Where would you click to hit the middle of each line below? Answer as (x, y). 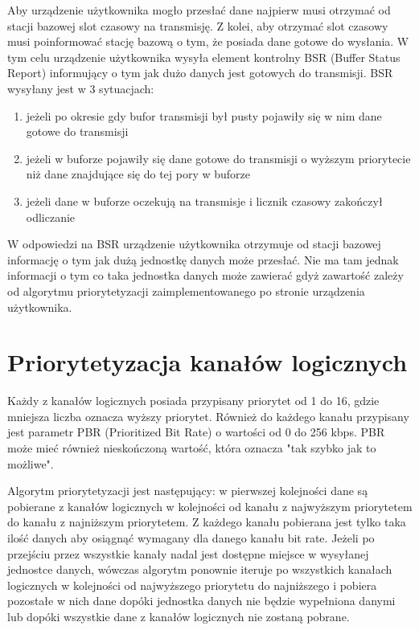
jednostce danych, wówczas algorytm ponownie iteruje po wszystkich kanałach (200, 569)
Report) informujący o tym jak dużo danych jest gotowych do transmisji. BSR (200, 73)
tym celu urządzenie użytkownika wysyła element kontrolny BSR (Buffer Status (204, 57)
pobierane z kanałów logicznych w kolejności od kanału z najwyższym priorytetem (210, 506)
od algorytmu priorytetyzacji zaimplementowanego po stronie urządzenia (186, 290)
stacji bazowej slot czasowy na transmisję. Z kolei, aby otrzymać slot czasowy (198, 25)
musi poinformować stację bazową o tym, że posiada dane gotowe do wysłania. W (208, 41)
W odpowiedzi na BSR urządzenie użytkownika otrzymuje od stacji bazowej (194, 244)
